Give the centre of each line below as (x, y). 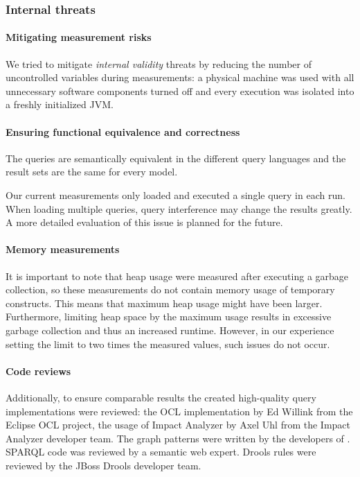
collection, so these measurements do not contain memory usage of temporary (170, 289)
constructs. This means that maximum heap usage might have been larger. (164, 303)
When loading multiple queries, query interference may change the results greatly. (179, 208)
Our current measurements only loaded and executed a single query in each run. (175, 195)
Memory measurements (63, 249)
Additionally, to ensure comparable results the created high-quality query (161, 397)
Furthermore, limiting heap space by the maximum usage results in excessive (169, 316)
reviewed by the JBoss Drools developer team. (103, 465)
